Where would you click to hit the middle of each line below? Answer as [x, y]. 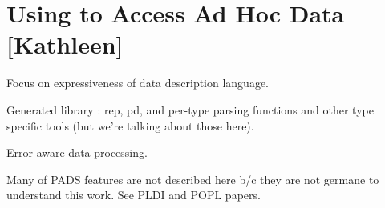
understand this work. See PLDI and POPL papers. [134, 195]
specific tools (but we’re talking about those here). [130, 125]
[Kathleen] [65, 44]
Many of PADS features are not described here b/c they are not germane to [193, 179]
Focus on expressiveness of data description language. [138, 83]
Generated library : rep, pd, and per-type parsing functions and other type [190, 109]
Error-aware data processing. [77, 152]
